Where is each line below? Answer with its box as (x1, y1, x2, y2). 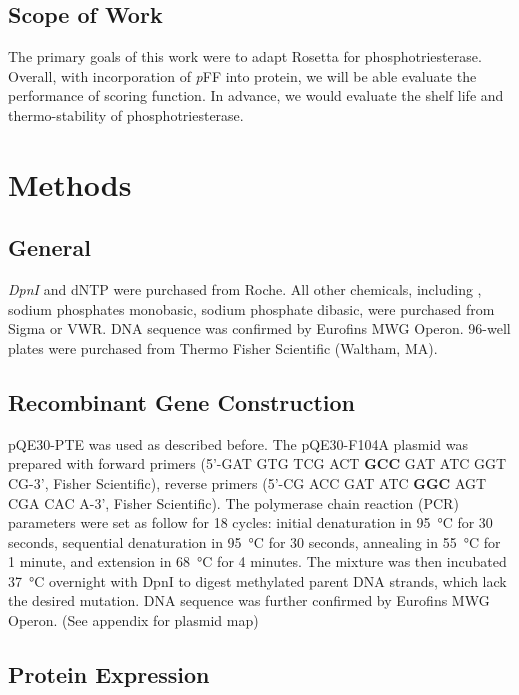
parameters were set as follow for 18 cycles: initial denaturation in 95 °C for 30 (8, 512, 493, 533)
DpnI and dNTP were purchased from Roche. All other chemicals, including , (8, 279, 482, 300)
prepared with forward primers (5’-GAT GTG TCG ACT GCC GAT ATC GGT (8, 453, 507, 474)
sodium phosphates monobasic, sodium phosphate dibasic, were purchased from (8, 298, 495, 319)
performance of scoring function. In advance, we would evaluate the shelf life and (8, 85, 504, 106)
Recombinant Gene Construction (8, 386, 356, 417)
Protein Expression (8, 659, 210, 690)
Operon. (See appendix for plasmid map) (8, 610, 259, 631)
